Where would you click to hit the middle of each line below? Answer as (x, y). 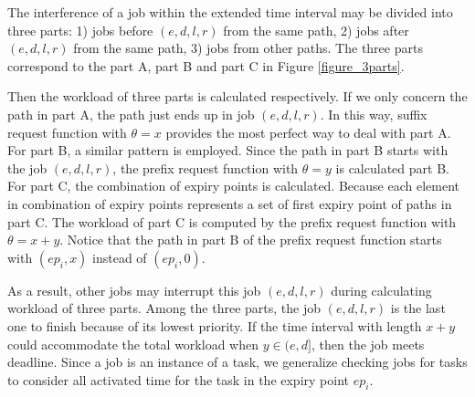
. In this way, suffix (374, 114)
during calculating (381, 290)
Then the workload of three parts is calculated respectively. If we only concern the (237, 96)
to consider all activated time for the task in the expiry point (178, 379)
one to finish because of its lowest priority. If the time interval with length (215, 325)
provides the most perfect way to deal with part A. (308, 132)
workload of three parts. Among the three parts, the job (164, 308)
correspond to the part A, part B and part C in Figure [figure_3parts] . (206, 65)
